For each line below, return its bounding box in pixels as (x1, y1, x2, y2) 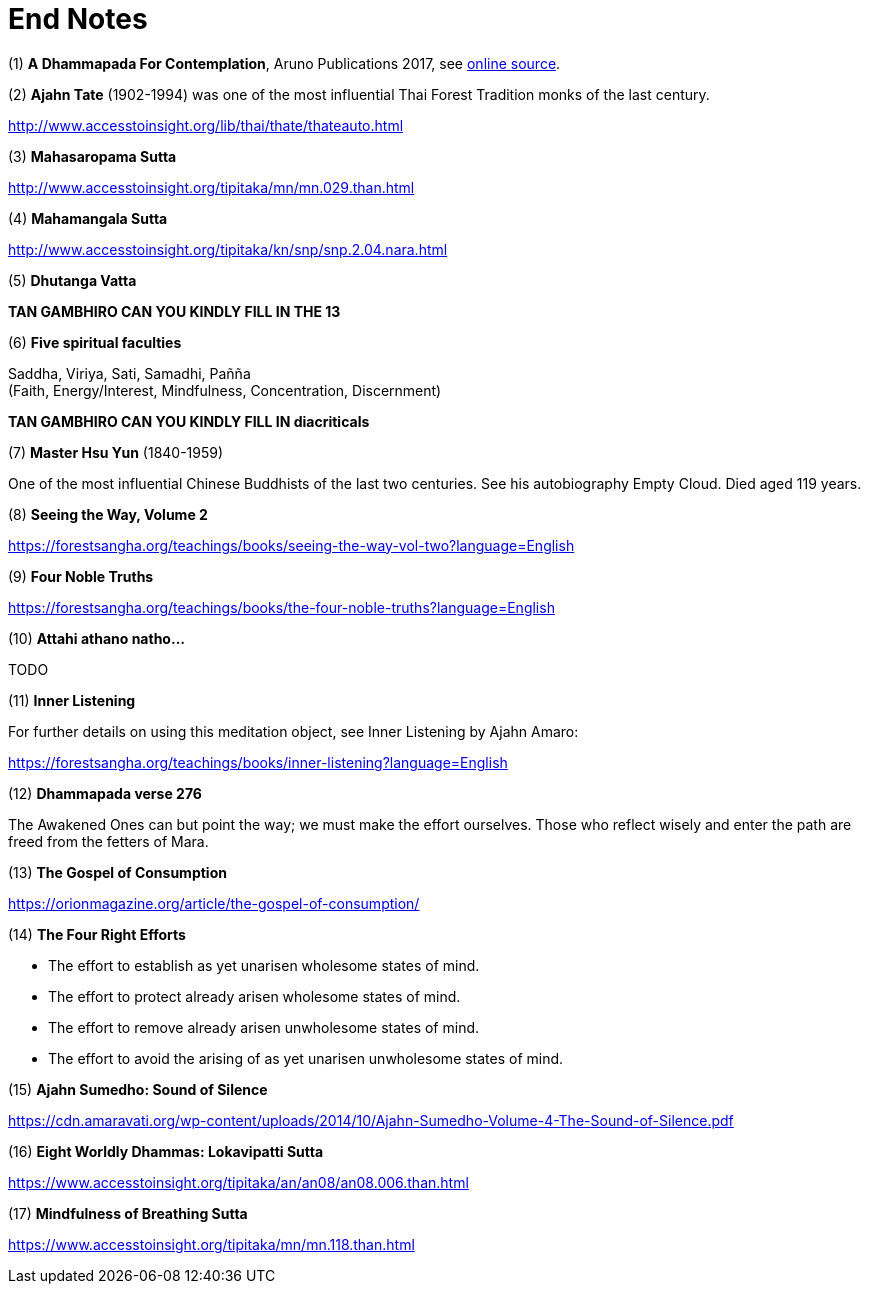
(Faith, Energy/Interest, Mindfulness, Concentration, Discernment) (8, 381, 442, 399)
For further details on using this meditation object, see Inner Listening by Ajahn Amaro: (8, 722, 579, 740)
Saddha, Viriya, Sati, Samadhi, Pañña (8, 364, 251, 382)
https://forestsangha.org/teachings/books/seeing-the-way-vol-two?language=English (8, 536, 575, 554)
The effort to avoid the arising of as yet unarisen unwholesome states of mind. (48, 1049, 564, 1067)
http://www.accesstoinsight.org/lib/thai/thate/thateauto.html (8, 116, 404, 134)
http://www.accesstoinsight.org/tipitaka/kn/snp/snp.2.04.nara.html (8, 240, 448, 258)
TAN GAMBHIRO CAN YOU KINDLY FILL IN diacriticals (8, 412, 370, 430)
